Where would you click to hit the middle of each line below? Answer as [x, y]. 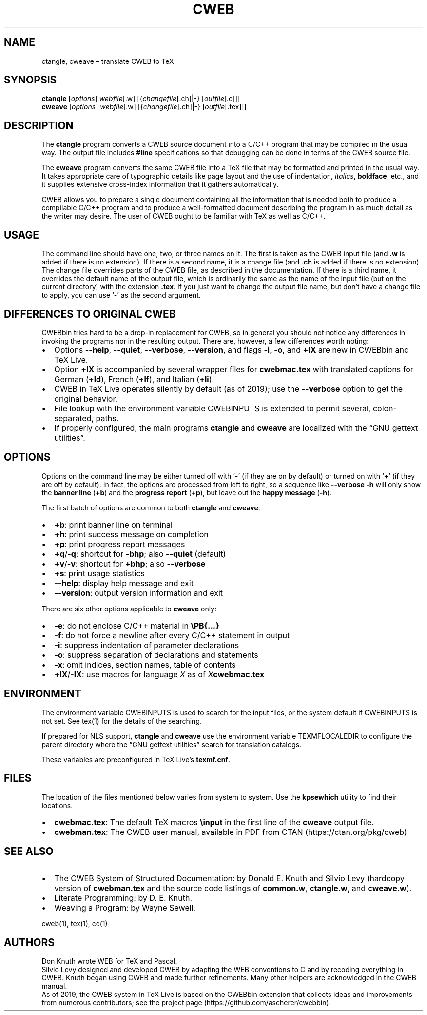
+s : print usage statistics [100, 573]
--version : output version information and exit [139, 593]
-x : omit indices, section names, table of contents [145, 664]
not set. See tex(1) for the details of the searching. [122, 721]
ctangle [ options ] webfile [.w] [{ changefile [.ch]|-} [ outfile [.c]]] [141, 99]
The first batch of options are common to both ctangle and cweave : [151, 507]
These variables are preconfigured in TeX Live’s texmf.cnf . [136, 759]
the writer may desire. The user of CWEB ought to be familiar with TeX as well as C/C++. [184, 216]
